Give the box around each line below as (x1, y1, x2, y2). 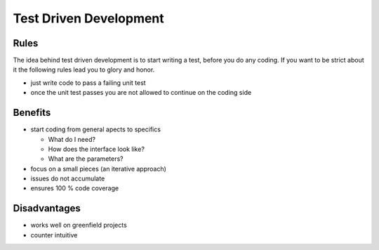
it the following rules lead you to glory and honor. (13, 65, 155, 74)
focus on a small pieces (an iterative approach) (30, 164, 166, 173)
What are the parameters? (48, 154, 124, 163)
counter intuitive (30, 230, 78, 239)
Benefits (13, 107, 51, 119)
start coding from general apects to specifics (30, 125, 161, 133)
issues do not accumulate (30, 174, 105, 183)
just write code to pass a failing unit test (30, 78, 147, 87)
